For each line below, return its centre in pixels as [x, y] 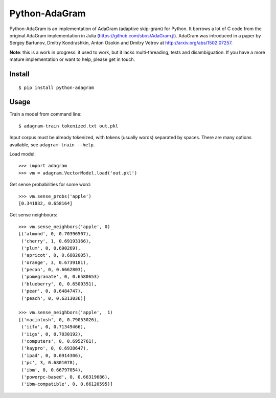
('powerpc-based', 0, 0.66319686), [66, 377]
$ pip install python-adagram [56, 87]
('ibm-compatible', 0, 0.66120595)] [67, 384]
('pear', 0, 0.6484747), [52, 291]
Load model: [22, 154]
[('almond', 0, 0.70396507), [55, 234]
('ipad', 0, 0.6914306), [52, 355]
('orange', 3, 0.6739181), [55, 262]
